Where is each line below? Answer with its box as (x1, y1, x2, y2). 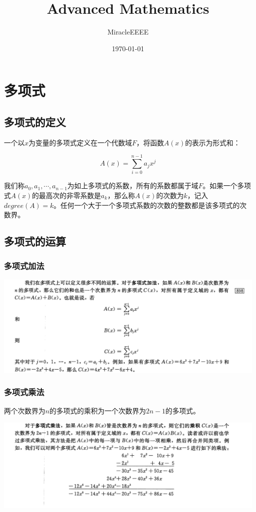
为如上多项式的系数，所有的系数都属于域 (67, 180, 198, 191)
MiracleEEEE (107, 27, 149, 37)
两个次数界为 (4, 405, 45, 415)
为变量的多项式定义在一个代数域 (29, 137, 132, 147)
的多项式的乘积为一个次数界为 (49, 405, 146, 415)
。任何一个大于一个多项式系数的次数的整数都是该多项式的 (53, 200, 240, 210)
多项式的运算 (4, 234, 66, 249)
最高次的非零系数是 (38, 190, 101, 201)
